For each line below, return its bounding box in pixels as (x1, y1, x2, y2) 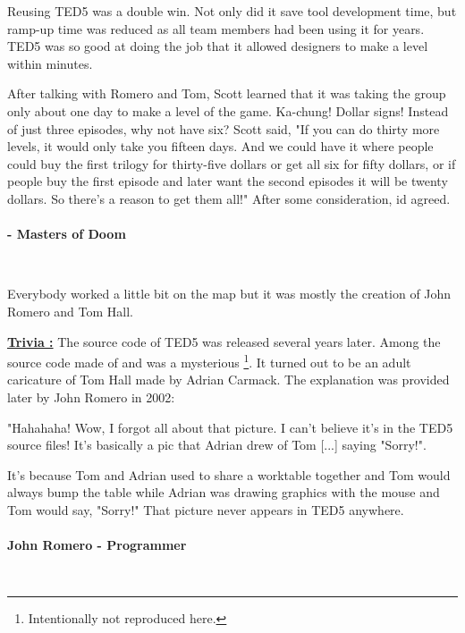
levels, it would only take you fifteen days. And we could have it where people (7, 137, 434, 156)
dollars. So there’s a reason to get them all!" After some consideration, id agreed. (7, 189, 451, 207)
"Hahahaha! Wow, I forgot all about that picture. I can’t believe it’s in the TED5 (7, 418, 453, 436)
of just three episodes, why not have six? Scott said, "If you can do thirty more (7, 119, 440, 138)
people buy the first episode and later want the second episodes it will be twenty (7, 172, 448, 190)
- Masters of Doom (7, 224, 126, 243)
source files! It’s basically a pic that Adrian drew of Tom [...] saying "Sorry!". (7, 435, 427, 454)
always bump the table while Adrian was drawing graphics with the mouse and (7, 483, 440, 502)
